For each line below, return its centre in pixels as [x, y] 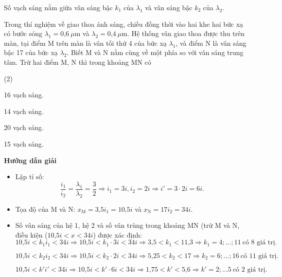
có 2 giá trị [249, 270]
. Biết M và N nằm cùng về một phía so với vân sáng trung [155, 52]
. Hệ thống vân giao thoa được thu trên [186, 33]
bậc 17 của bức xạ [31, 52]
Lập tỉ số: [30, 176]
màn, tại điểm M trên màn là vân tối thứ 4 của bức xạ [85, 43]
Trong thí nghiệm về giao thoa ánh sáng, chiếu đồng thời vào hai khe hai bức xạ [124, 24]
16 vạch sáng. [24, 95]
